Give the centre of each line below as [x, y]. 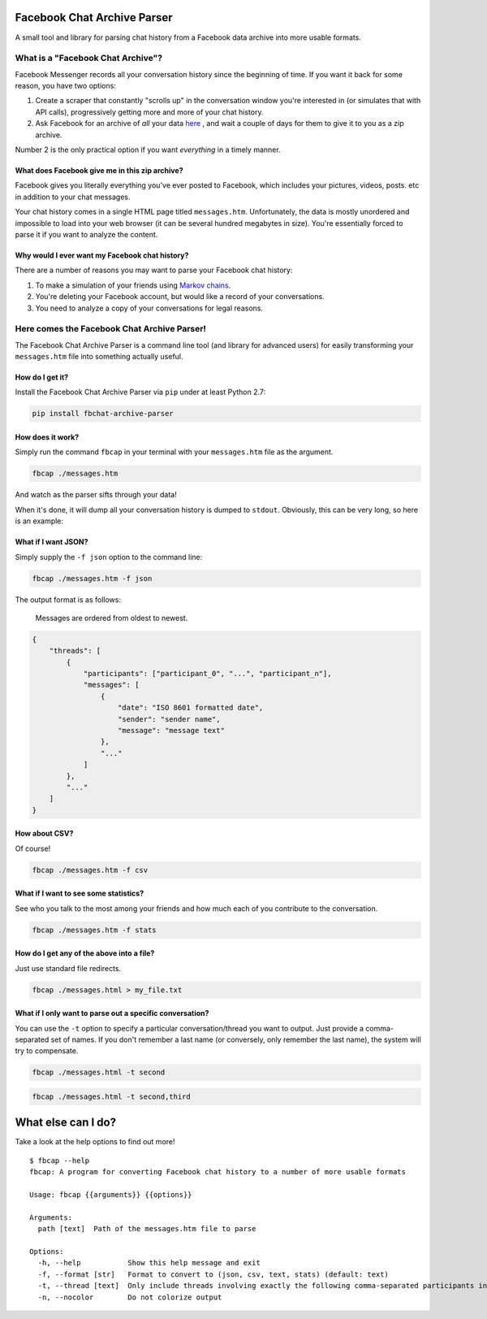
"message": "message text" [171, 731]
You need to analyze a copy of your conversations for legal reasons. [149, 308]
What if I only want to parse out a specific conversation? [112, 1013]
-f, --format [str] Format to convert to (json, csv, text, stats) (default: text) [213, 1274]
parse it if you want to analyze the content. [86, 234]
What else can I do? [66, 1123]
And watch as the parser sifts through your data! [96, 495]
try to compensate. [47, 1051]
